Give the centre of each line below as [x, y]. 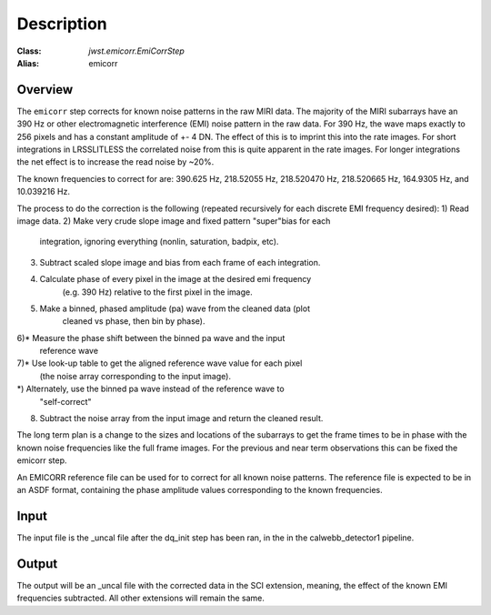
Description [62, 24]
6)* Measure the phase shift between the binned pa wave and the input [151, 338]
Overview [45, 90]
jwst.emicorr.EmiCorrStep [137, 51]
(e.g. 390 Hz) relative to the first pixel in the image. [158, 292]
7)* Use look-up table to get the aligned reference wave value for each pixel [160, 363]
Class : [29, 51]
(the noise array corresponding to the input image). [135, 376]
